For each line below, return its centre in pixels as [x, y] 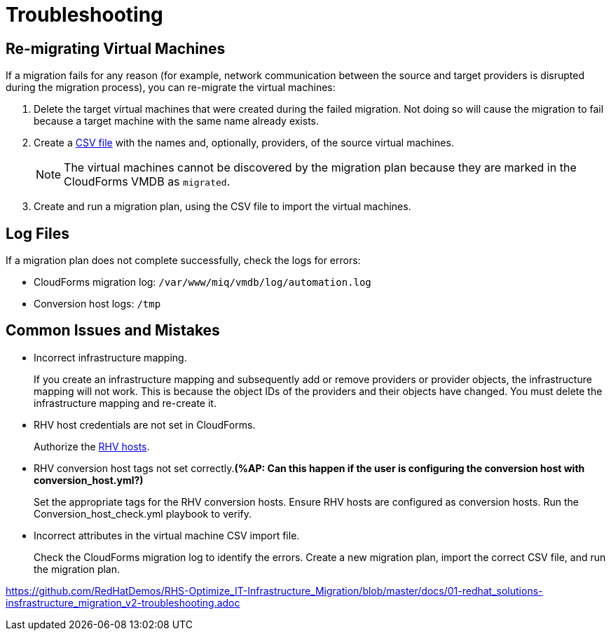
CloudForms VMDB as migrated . [147, 182]
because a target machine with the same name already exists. [177, 121]
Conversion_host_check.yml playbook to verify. [143, 513]
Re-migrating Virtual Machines [116, 48]
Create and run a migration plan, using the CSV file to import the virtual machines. [222, 207]
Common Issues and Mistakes [113, 331]
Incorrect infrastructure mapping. [110, 357]
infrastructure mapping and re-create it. [125, 403]
